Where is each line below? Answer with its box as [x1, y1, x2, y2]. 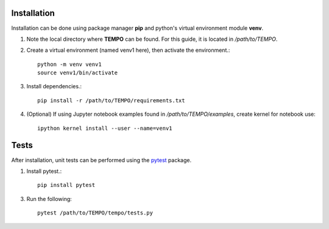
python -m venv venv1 [37, 61, 102, 68]
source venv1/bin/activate [37, 69, 118, 76]
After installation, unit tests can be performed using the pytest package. [11, 156, 192, 164]
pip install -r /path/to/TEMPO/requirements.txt [37, 97, 185, 104]
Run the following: [26, 195, 73, 202]
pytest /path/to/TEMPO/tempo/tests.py [37, 210, 154, 216]
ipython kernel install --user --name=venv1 [37, 125, 173, 132]
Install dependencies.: [26, 83, 82, 90]
